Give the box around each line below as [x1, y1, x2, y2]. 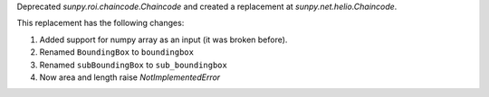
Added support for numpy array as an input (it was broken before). [39, 34, 288, 45]
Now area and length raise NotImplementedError [39, 72, 221, 83]
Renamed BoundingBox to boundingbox [39, 47, 195, 57]
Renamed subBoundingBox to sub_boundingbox [39, 59, 228, 70]
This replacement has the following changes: [16, 18, 185, 29]
